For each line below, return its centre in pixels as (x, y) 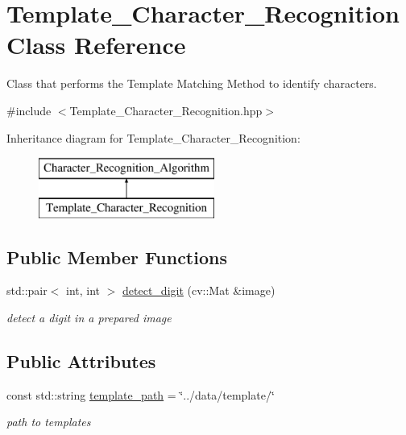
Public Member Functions (117, 257)
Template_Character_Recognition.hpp (166, 110)
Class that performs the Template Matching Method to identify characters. (192, 83)
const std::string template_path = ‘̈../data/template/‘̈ (141, 394)
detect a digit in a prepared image (89, 318)
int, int (83, 290)
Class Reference (96, 45)
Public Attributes (81, 361)
